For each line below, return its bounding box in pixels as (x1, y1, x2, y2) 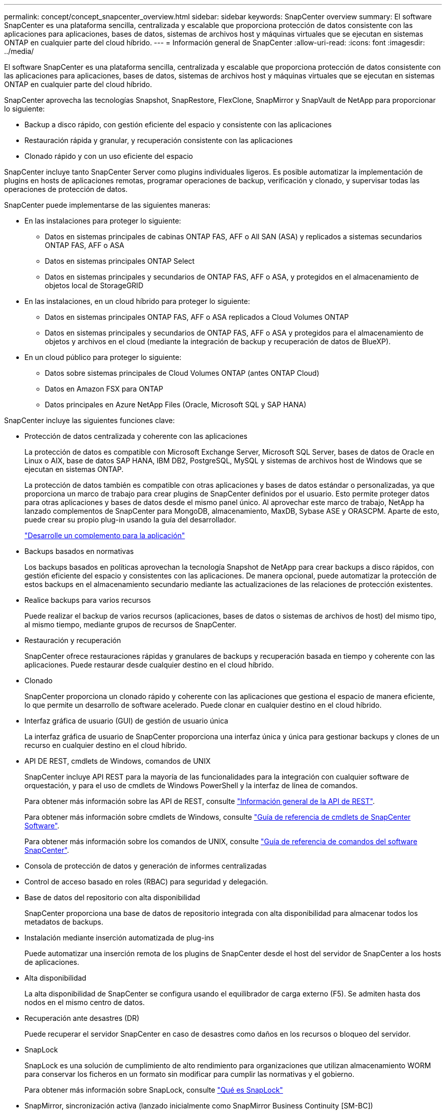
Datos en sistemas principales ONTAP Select (45, 257, 195, 265)
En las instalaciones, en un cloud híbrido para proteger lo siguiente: (24, 297, 250, 305)
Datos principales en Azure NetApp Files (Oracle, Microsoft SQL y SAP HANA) (45, 400, 306, 409)
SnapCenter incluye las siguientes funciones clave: (4, 416, 175, 425)
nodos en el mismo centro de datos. (24, 998, 145, 1007)
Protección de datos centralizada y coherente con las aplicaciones (24, 432, 247, 440)
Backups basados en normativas (24, 547, 134, 555)
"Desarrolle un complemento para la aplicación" (24, 531, 185, 540)
